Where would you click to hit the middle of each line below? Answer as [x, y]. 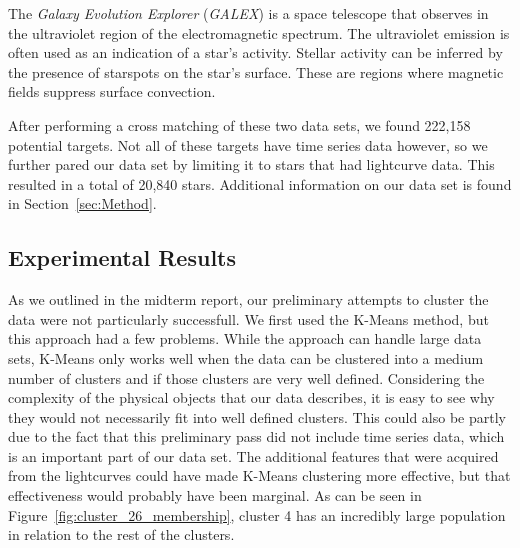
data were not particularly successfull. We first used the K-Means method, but [248, 318]
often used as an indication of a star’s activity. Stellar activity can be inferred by [255, 52]
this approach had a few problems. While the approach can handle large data [245, 338]
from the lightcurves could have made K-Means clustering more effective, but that [259, 475]
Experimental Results [122, 257]
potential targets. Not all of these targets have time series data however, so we [248, 144]
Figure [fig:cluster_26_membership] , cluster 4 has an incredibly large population [257, 514]
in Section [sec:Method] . [82, 203]
